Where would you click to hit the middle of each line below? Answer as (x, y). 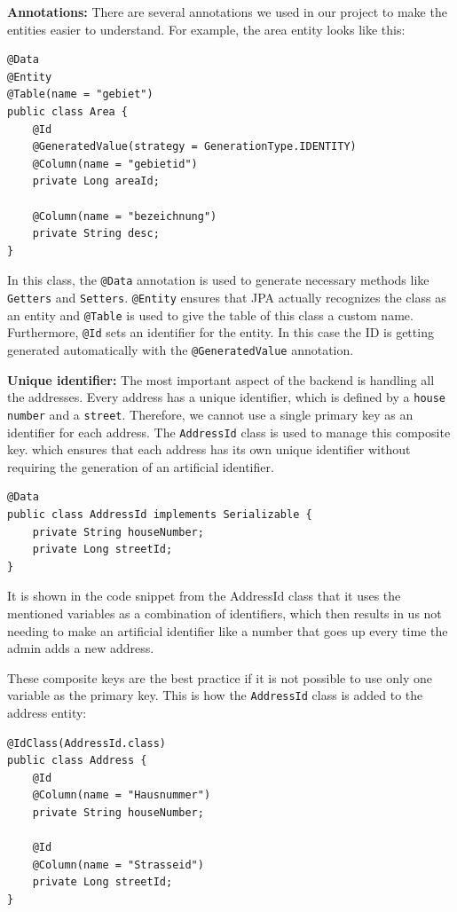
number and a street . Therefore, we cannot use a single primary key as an (210, 414)
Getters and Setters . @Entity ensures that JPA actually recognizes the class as (227, 297)
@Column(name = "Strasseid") (118, 865)
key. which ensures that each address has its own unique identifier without (209, 449)
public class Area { (68, 111)
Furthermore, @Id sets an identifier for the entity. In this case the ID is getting (221, 332)
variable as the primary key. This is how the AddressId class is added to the (215, 695)
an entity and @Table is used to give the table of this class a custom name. (210, 314)
